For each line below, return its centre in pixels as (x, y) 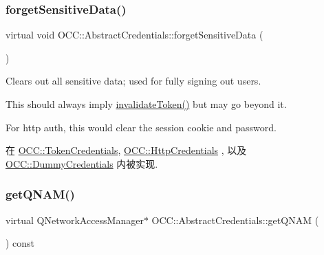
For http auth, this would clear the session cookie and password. (141, 127)
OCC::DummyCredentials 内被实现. (82, 163)
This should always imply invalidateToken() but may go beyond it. (146, 104)
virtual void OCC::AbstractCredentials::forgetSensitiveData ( (134, 35)
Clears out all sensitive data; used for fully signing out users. (133, 81)
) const (20, 243)
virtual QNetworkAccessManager (75, 220)
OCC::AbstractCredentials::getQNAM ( (235, 220)
